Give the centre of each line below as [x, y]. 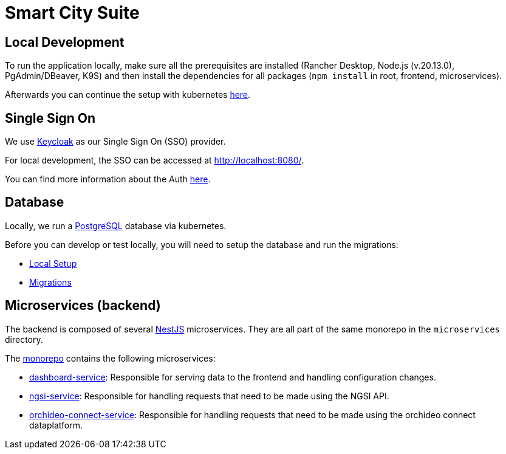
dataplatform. [56, 425]
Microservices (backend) [83, 306]
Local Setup [53, 263]
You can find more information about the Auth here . [108, 179]
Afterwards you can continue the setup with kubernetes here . [128, 95]
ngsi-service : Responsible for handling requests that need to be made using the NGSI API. [209, 396]
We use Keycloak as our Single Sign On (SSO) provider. [115, 142]
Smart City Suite [72, 13]
